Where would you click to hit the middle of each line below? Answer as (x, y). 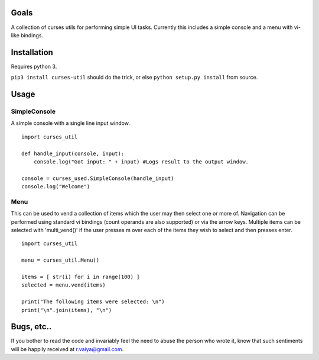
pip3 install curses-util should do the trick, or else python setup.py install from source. (134, 78)
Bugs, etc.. (31, 327)
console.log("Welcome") (56, 187)
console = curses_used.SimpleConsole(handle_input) (98, 178)
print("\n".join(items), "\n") (67, 310)
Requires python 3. (34, 66)
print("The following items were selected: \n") (93, 302)
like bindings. (27, 35)
